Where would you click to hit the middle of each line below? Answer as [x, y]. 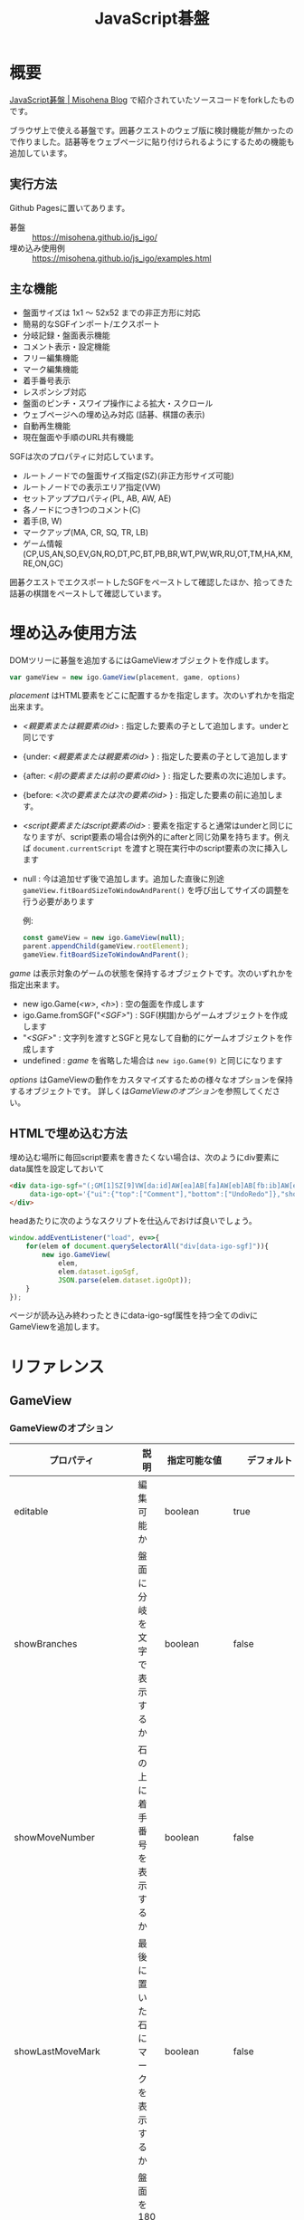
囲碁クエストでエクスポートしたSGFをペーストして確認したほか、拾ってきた [151, 581]
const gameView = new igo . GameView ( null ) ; [104, 938]
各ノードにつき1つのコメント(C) [81, 509]
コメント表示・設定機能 [66, 346]
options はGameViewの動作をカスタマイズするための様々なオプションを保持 [152, 1080]
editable [31, 1512]
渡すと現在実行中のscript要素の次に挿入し [210, 849]
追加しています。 [41, 153]
